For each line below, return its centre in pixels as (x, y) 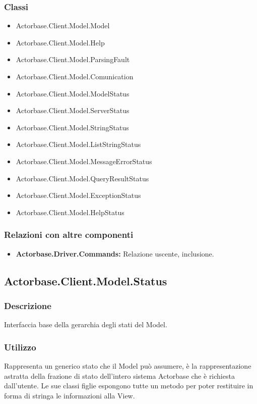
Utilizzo (20, 347)
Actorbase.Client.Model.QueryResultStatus (82, 178)
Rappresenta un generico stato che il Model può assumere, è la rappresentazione (128, 365)
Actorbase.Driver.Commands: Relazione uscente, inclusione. (115, 253)
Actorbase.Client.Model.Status (86, 281)
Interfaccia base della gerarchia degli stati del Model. (86, 324)
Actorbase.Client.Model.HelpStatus (70, 212)
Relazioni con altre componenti (69, 235)
